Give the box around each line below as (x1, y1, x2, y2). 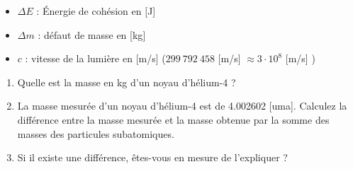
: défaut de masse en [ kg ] (38, 27, 146, 42)
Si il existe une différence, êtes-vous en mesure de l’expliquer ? (17, 150, 288, 165)
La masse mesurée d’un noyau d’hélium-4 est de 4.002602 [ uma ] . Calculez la (17, 98, 347, 113)
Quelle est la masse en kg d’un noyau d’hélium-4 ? (17, 74, 236, 89)
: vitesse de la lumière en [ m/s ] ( (25, 51, 166, 66)
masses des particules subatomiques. (17, 126, 174, 141)
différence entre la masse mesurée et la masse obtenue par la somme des (17, 112, 330, 127)
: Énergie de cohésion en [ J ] (36, 4, 156, 18)
